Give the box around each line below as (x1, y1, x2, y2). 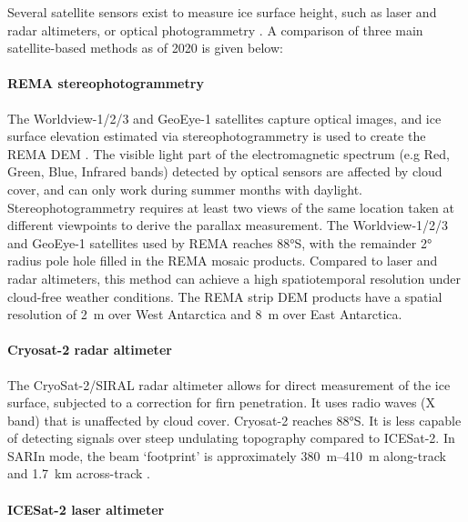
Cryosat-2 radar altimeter (7, 340, 172, 359)
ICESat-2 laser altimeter (7, 499, 165, 518)
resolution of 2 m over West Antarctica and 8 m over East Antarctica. (7, 305, 402, 324)
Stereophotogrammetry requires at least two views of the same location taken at (7, 197, 454, 216)
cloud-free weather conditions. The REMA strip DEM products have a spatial (7, 286, 443, 306)
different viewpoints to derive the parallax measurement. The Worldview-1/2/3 (7, 216, 449, 235)
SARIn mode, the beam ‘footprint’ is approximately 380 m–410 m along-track (7, 446, 446, 465)
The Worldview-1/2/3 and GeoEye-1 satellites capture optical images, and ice (7, 108, 442, 127)
